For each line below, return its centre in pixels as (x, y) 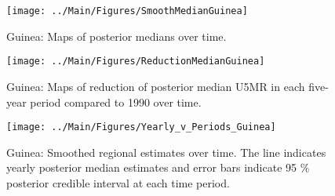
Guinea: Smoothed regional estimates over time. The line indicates (166, 152)
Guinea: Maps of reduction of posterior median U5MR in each (156, 86)
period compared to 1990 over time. (116, 102)
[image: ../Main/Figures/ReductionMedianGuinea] (136, 62)
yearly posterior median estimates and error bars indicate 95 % (158, 167)
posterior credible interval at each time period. (118, 182)
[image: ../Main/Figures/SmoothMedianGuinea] (127, 11)
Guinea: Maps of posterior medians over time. (117, 36)
